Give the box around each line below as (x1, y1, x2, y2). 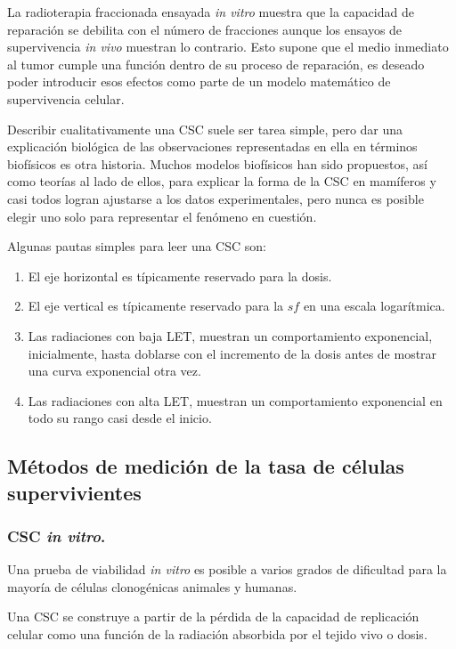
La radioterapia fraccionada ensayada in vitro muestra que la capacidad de (7, 3, 414, 20)
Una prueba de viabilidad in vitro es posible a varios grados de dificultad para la (7, 560, 447, 579)
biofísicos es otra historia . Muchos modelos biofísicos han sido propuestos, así (7, 154, 427, 173)
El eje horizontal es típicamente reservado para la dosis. (28, 266, 332, 285)
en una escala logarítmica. (303, 296, 445, 315)
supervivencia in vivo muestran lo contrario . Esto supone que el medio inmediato (7, 37, 449, 56)
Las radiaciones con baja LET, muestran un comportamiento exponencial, (28, 326, 433, 345)
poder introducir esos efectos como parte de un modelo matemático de (7, 72, 391, 91)
